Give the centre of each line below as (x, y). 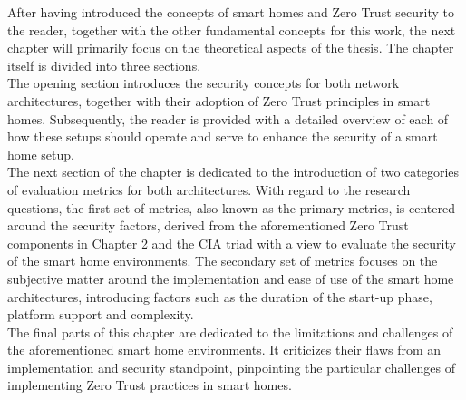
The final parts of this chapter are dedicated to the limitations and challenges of (230, 332)
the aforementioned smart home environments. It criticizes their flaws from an (224, 350)
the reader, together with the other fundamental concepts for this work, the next (232, 29)
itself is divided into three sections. (104, 65)
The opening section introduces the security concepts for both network (204, 83)
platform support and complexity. (101, 314)
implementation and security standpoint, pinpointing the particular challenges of (231, 367)
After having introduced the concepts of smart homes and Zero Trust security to (231, 12)
